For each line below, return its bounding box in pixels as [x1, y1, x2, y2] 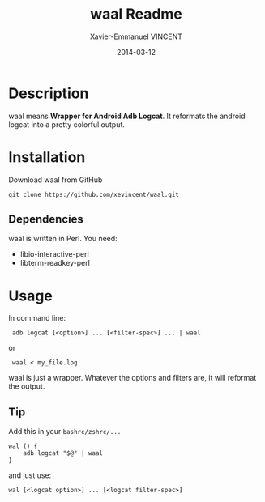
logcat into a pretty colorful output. [8, 119, 126, 130]
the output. [8, 381, 45, 391]
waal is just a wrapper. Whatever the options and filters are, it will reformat [8, 373, 257, 383]
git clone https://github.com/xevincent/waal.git [8, 190, 180, 198]
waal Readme [90, 5, 182, 23]
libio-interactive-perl [19, 249, 89, 259]
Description [8, 84, 89, 102]
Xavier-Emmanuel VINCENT [89, 32, 183, 41]
